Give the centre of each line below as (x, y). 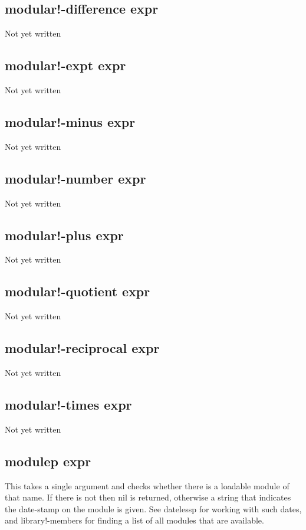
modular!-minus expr (70, 121)
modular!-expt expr (65, 65)
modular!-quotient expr (78, 291)
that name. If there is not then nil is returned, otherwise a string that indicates (148, 497)
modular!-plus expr (64, 235)
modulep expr (48, 461)
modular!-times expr (68, 404)
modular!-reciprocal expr (82, 348)
